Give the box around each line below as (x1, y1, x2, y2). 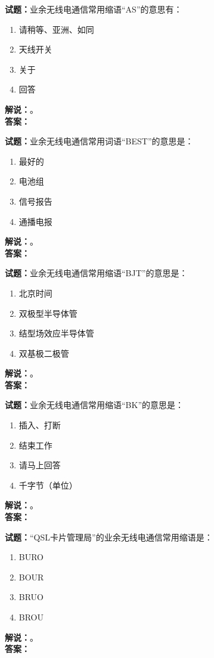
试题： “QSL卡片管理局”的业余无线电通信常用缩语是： (5, 530, 213, 543)
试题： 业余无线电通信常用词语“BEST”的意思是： (5, 135, 194, 147)
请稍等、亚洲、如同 (18, 23, 94, 35)
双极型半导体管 (18, 307, 77, 319)
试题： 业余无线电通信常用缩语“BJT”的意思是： (5, 267, 188, 279)
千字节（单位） (18, 478, 77, 491)
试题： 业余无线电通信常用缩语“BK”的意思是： (5, 398, 184, 411)
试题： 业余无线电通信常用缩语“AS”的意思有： (5, 3, 182, 15)
